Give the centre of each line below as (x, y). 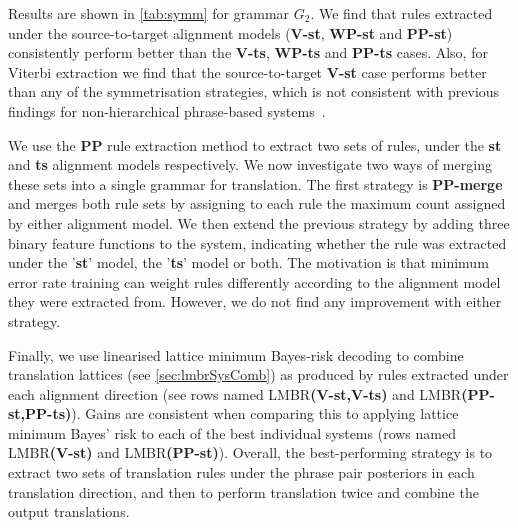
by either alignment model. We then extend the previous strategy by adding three (259, 222)
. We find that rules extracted (401, 13)
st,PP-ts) (40, 413)
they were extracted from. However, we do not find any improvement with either (255, 301)
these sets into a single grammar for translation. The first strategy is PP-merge (255, 183)
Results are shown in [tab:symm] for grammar (149, 13)
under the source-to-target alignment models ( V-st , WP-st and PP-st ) (230, 32)
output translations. (69, 511)
